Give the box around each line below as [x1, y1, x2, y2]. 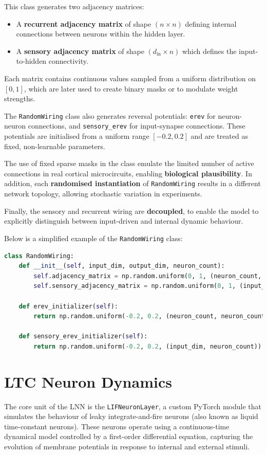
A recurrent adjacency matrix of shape [16, 18, 151, 29]
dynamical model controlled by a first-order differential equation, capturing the [4, 431, 253, 442]
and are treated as [190, 131, 248, 141]
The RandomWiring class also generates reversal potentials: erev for [4, 110, 216, 121]
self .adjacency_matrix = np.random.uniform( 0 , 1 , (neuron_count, [33, 272, 262, 280]
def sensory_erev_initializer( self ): [18, 333, 148, 340]
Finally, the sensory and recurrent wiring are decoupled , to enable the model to [4, 205, 259, 216]
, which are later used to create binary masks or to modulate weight [24, 83, 238, 94]
